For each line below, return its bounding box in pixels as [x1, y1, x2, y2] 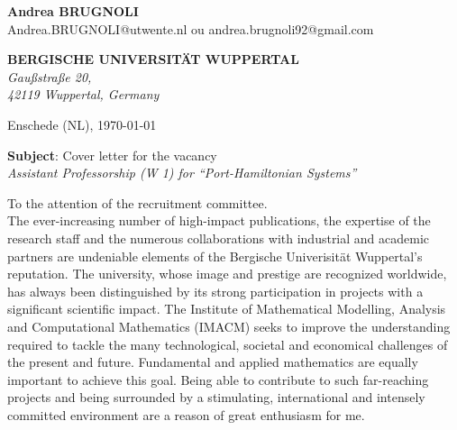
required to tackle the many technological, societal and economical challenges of [7, 334, 448, 353]
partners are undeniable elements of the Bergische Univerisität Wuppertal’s [7, 246, 423, 265]
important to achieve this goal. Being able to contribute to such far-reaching [7, 370, 429, 389]
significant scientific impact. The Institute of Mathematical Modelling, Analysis [7, 299, 446, 318]
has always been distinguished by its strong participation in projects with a [7, 281, 424, 300]
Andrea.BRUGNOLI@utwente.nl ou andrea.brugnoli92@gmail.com [7, 19, 374, 38]
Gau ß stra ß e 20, [7, 67, 92, 86]
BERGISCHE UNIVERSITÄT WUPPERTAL [7, 50, 299, 69]
